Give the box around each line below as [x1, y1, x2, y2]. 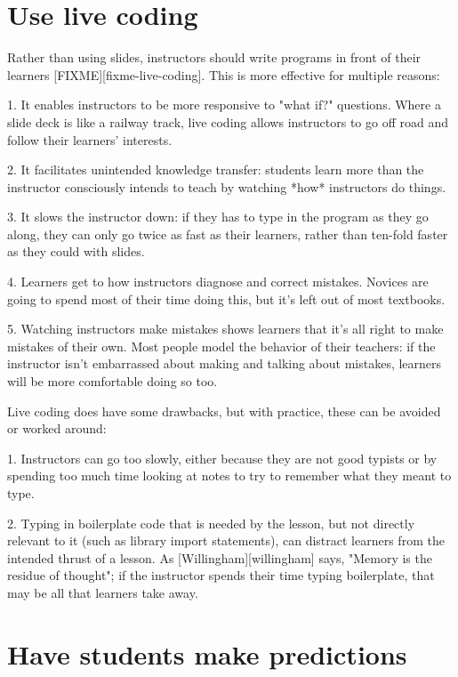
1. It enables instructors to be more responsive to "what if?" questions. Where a [7, 95, 441, 114]
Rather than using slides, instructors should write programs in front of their [7, 48, 422, 67]
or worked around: [7, 419, 107, 438]
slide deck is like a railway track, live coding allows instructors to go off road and [7, 112, 448, 131]
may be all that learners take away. [7, 583, 198, 601]
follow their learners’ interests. [7, 130, 173, 149]
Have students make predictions [7, 635, 407, 672]
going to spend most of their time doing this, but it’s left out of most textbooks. [7, 289, 446, 308]
